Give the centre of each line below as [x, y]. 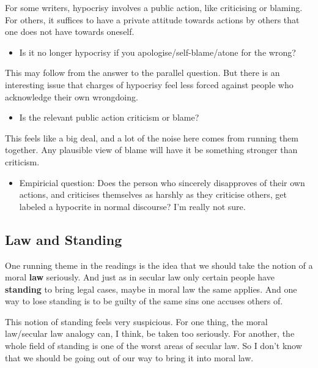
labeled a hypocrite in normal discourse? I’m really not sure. [132, 206]
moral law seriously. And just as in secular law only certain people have [140, 277]
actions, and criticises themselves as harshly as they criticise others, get [153, 194]
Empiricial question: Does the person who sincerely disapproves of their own [162, 182]
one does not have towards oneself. [70, 32]
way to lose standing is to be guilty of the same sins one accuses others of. [144, 301]
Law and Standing [64, 239]
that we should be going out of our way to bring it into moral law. [129, 357]
